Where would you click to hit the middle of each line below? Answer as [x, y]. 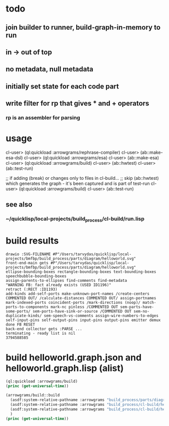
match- [149, 302]
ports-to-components [27, 307]
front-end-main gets [27, 263]
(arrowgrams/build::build [33, 395]
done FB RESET [21, 325]
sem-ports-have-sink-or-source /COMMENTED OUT [82, 311]
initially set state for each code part [62, 86]
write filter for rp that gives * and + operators [77, 103]
